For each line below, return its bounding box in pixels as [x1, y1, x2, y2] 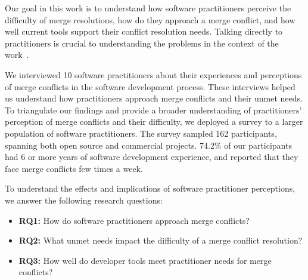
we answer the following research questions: [5, 193, 163, 206]
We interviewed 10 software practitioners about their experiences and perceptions [5, 68, 302, 81]
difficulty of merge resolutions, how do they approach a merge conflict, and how [5, 13, 295, 26]
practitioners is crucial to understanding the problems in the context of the [5, 36, 279, 49]
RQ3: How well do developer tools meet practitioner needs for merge [18, 254, 272, 266]
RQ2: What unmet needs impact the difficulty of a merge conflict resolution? [18, 234, 303, 247]
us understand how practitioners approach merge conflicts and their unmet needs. [5, 92, 303, 104]
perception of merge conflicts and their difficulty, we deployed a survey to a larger [5, 115, 303, 128]
